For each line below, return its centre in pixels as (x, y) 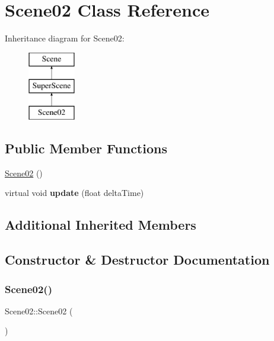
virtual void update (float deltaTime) (74, 193)
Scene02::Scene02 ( (39, 311)
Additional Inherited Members (101, 225)
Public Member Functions (86, 148)
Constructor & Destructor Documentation (137, 260)
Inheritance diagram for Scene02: (65, 38)
